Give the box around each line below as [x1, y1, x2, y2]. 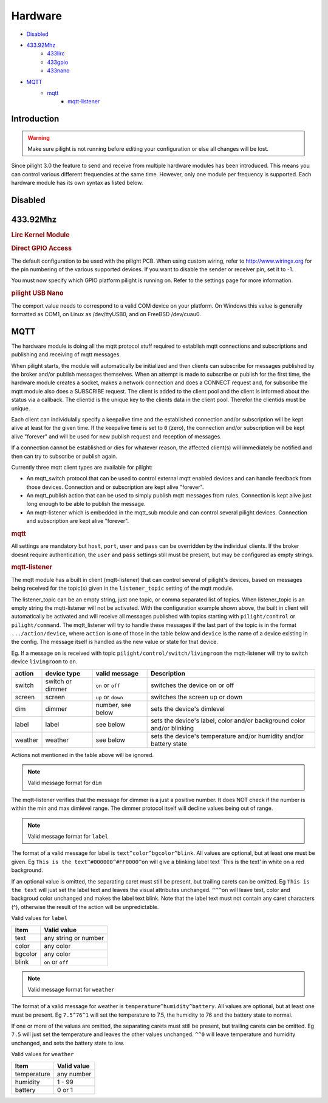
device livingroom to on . [11, 658, 78, 665]
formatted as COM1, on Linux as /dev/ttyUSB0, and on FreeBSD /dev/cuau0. [11, 310, 202, 317]
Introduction [11, 114, 60, 124]
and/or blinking [151, 724, 194, 732]
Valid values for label [11, 915, 68, 922]
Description [151, 669, 185, 677]
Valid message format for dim [27, 779, 102, 787]
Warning [27, 134, 50, 141]
